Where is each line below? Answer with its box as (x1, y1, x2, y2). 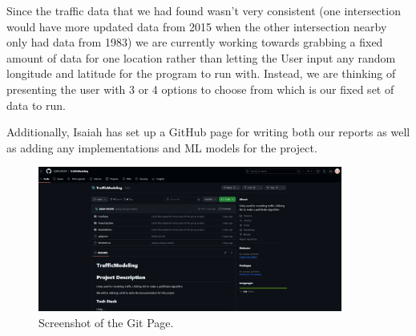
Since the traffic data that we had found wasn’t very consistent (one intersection (6, 2, 401, 18)
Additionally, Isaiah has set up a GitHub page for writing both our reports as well (6, 123, 410, 140)
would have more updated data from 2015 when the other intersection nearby (6, 18, 387, 34)
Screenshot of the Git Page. (38, 314, 174, 331)
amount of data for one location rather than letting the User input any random (6, 49, 396, 66)
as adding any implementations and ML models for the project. (6, 139, 317, 156)
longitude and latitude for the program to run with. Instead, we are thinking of (6, 65, 396, 82)
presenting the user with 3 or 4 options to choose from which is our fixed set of (6, 80, 394, 97)
